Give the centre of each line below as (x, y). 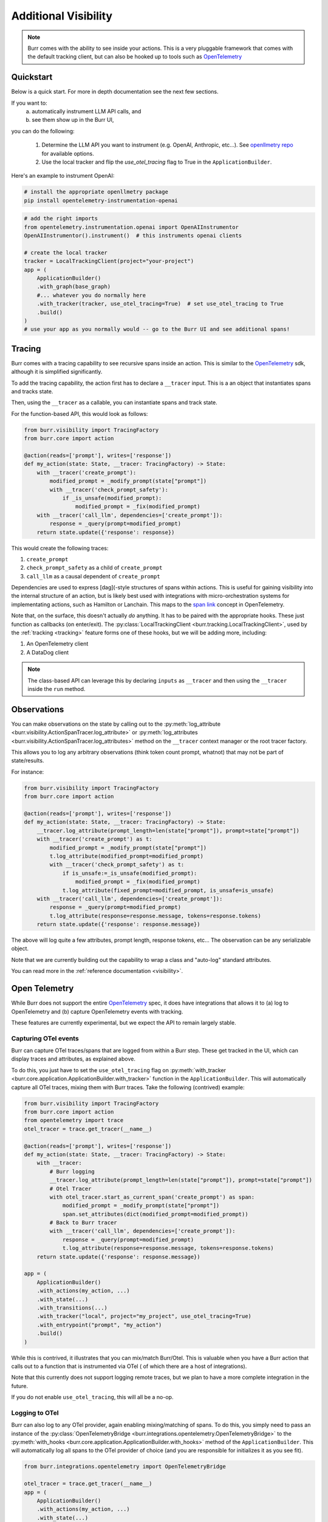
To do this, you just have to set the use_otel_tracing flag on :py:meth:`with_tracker (119, 1070)
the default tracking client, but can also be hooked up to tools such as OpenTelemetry (135, 57)
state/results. (28, 760)
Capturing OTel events (45, 1038)
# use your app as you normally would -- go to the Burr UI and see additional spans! (157, 329)
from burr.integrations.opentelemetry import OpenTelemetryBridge (125, 1467)
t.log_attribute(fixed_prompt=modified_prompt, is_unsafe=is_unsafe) (168, 890)
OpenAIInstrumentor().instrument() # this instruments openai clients (133, 236)
